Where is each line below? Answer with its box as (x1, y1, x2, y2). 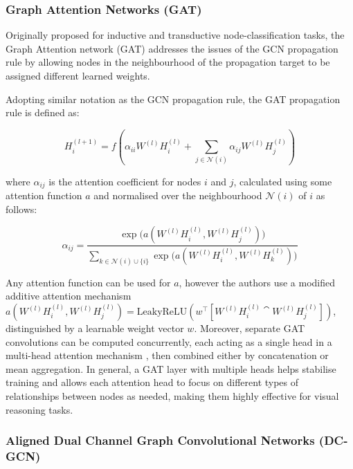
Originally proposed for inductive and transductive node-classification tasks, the (6, 28, 345, 42)
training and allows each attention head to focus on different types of (6, 375, 299, 389)
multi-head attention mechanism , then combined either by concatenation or (6, 348, 329, 362)
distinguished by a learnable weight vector (6, 321, 184, 335)
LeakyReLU (136, 307, 188, 318)
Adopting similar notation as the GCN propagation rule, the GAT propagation (6, 91, 341, 106)
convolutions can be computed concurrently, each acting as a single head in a (6, 334, 332, 349)
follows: (6, 201, 37, 216)
